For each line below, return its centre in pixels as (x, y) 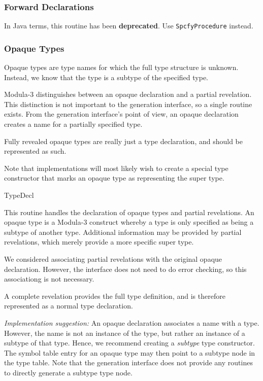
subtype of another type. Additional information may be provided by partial (123, 232)
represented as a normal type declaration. (69, 306)
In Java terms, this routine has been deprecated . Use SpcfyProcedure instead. (129, 26)
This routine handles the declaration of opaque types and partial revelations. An (129, 212)
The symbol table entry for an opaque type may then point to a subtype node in (130, 352)
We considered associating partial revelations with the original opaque (113, 259)
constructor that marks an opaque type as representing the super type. (114, 178)
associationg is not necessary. (49, 279)
